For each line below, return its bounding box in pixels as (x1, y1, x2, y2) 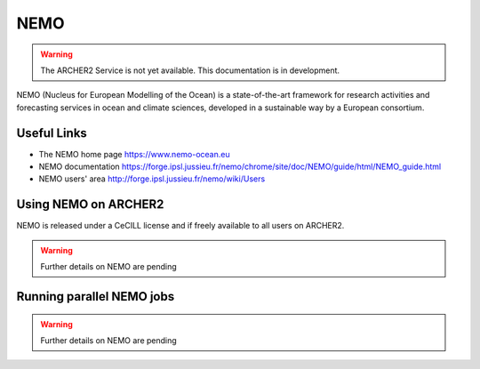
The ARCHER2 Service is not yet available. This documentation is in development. (40, 65, 340, 76)
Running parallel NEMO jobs (16, 289, 175, 304)
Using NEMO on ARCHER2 (16, 197, 164, 213)
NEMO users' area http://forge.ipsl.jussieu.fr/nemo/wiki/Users (38, 173, 266, 184)
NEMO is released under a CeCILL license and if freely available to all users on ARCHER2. (16, 221, 345, 231)
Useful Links (16, 125, 88, 140)
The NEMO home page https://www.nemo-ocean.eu (38, 148, 230, 159)
